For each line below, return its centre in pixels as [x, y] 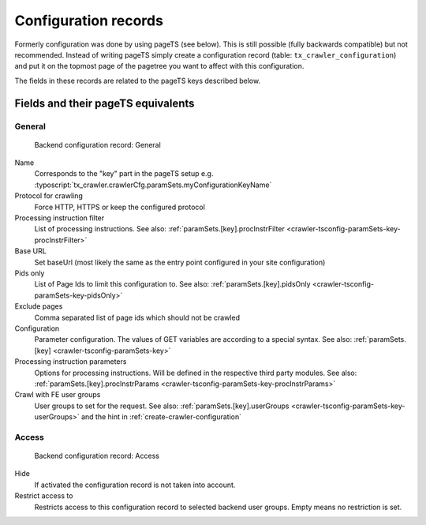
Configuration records [89, 21]
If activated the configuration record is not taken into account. [135, 485]
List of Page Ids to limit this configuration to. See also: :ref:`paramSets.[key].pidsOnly [172, 284]
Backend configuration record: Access [97, 456]
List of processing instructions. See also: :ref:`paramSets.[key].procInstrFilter [160, 229]
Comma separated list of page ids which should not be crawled [137, 317]
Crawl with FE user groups [58, 395]
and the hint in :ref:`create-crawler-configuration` [161, 417]
